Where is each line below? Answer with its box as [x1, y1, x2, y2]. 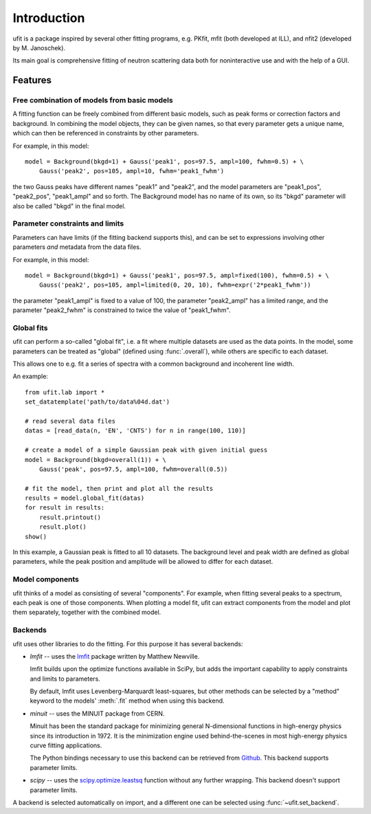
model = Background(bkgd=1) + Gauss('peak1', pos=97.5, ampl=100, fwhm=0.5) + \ [25, 158, 304, 166]
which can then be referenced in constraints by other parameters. [12, 129, 199, 137]
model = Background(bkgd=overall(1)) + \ [25, 456, 166, 463]
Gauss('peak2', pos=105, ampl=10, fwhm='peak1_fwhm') [38, 167, 225, 175]
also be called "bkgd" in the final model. [12, 201, 126, 210]
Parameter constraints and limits [12, 219, 124, 228]
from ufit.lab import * [25, 388, 105, 396]
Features [12, 74, 52, 86]
